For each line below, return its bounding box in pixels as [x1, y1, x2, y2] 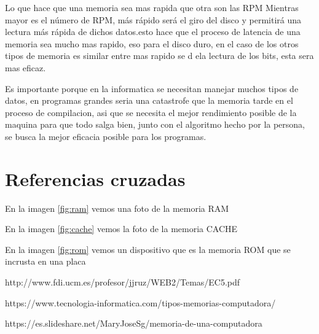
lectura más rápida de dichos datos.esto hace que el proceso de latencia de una [5, 25, 301, 38]
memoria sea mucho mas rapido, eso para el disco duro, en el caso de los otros [5, 37, 299, 50]
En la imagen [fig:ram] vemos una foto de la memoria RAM [5, 201, 229, 214]
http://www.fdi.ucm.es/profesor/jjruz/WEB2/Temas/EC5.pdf [5, 276, 240, 289]
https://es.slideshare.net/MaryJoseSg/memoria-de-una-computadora [5, 317, 262, 330]
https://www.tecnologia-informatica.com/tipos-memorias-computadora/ [5, 296, 276, 309]
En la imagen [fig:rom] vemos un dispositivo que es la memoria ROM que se [5, 243, 291, 255]
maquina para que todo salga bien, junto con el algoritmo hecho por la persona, [5, 118, 305, 131]
